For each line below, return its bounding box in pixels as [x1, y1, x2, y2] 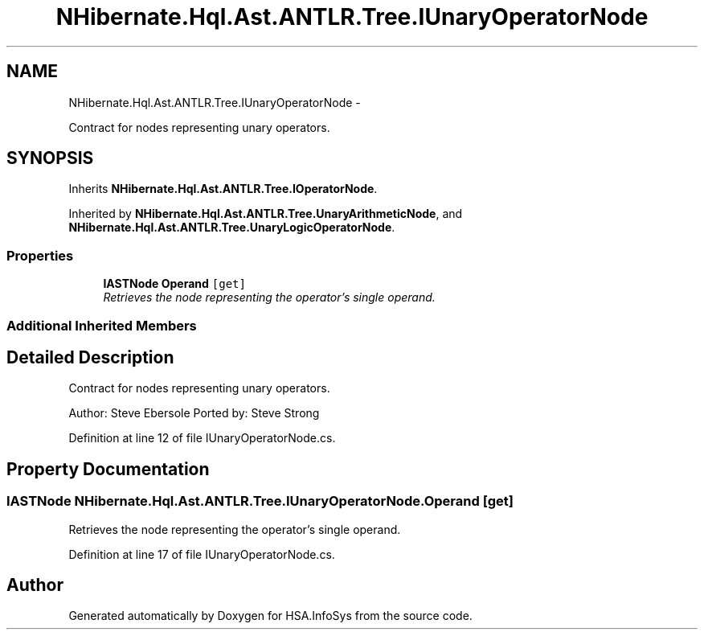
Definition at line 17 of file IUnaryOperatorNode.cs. [68, 547, 335, 561]
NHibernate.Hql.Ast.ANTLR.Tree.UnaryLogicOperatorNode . [68, 220, 395, 235]
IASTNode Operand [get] [103, 277, 246, 291]
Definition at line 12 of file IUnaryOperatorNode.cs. [68, 431, 336, 445]
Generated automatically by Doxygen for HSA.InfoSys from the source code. [68, 609, 473, 623]
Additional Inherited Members [6, 317, 197, 334]
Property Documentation [6, 458, 210, 479]
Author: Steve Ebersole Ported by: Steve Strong [68, 406, 320, 421]
